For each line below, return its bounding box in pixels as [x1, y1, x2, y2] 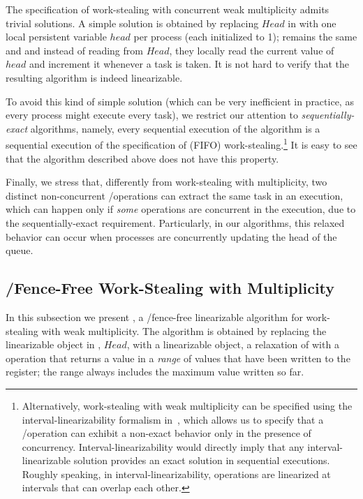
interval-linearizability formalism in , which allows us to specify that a [22, 412, 324, 426]
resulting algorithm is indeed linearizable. [6, 70, 183, 84]
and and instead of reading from [6, 43, 143, 57]
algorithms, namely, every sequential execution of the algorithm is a [30, 121, 320, 135]
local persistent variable [6, 29, 107, 44]
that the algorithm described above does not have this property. [6, 151, 279, 165]
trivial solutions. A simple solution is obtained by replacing [6, 15, 259, 30]
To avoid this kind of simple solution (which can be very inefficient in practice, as [6, 94, 354, 108]
